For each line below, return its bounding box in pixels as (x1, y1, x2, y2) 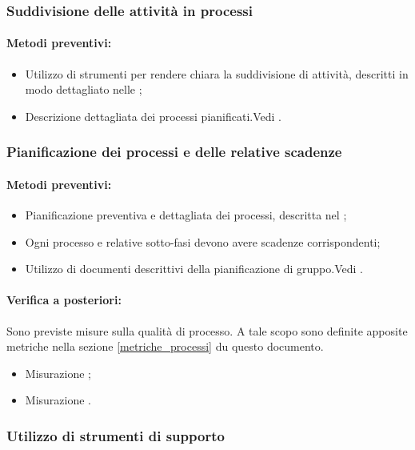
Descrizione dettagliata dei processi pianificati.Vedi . (25, 107, 281, 124)
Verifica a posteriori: (6, 291, 122, 308)
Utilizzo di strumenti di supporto (6, 425, 225, 445)
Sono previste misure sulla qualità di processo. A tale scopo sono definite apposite (6, 322, 408, 339)
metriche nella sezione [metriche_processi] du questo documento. (6, 338, 324, 355)
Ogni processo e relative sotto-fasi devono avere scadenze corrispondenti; (25, 233, 381, 250)
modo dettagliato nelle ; (25, 81, 142, 98)
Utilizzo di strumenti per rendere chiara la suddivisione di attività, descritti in (25, 65, 409, 82)
